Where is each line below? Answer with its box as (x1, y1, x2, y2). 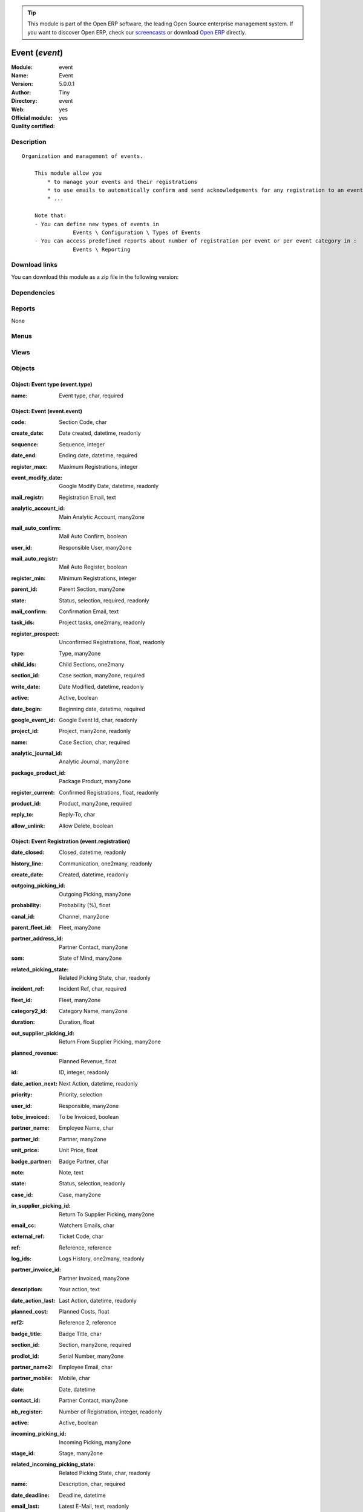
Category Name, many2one (59, 1008, 128, 1015)
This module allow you (34, 170, 102, 177)
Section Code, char (59, 418, 107, 426)
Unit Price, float (59, 1147, 98, 1154)
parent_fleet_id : (11, 924, 52, 931)
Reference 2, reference (59, 1319, 117, 1326)
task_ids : (11, 619, 35, 626)
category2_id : (11, 1008, 48, 1015)
